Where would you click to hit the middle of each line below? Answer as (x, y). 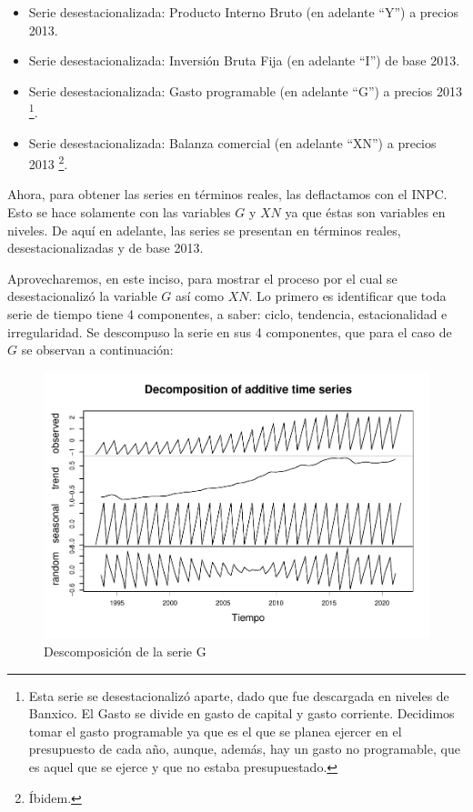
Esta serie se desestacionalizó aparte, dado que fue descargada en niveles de (239, 695)
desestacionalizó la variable (82, 296)
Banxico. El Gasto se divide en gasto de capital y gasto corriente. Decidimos (242, 713)
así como (200, 296)
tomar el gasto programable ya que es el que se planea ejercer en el (215, 731)
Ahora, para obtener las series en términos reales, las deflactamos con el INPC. (227, 194)
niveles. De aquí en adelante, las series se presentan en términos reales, (204, 230)
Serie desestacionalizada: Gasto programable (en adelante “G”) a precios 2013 (246, 90)
